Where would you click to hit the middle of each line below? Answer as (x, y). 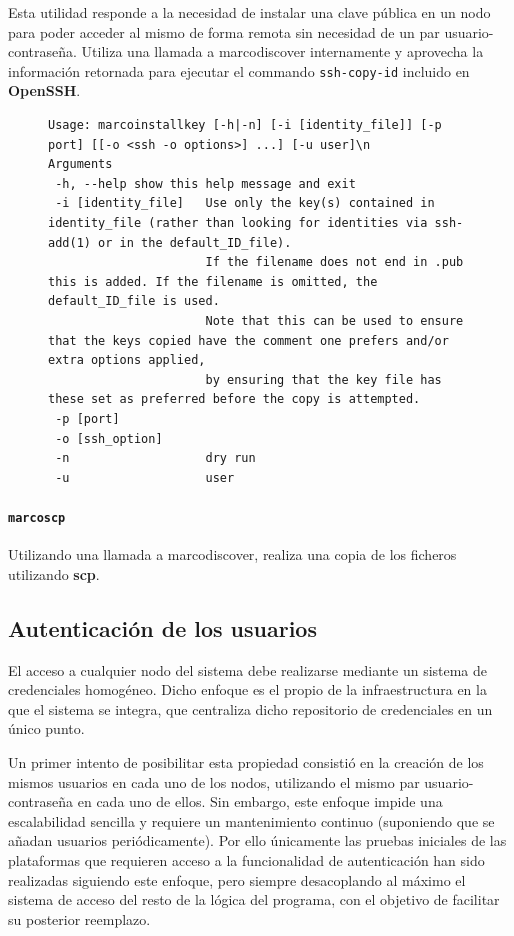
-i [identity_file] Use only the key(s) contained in (245, 203)
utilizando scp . (54, 573)
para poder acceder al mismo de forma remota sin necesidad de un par (224, 31)
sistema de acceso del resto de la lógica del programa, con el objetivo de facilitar (254, 899)
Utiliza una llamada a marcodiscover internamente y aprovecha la (282, 51)
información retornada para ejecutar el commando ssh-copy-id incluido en (239, 70)
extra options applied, (127, 360)
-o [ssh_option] (109, 438)
